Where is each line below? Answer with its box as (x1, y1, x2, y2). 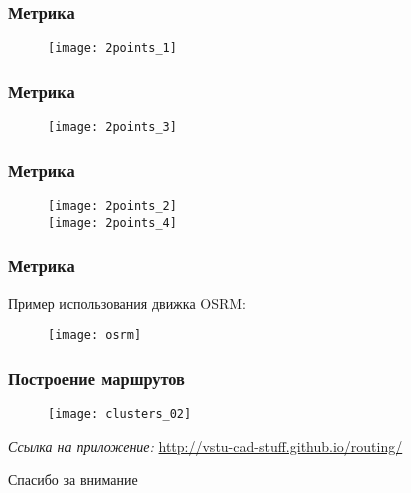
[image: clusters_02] (48, 406, 192, 421)
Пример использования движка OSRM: (8, 292, 246, 313)
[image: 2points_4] (48, 215, 177, 230)
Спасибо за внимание (8, 469, 138, 490)
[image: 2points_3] (48, 120, 177, 135)
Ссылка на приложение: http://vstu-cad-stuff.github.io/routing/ (8, 435, 403, 456)
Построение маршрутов (8, 365, 185, 390)
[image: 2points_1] (48, 41, 177, 56)
